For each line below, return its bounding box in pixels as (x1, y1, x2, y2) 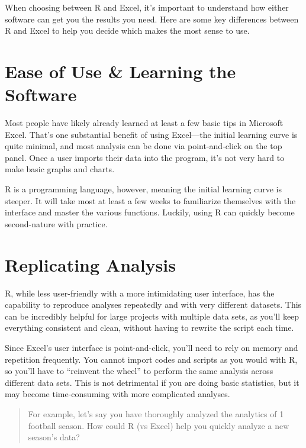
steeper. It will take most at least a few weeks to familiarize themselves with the (5, 194, 296, 207)
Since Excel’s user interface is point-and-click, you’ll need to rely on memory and (5, 341, 298, 353)
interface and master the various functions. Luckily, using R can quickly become (5, 206, 295, 218)
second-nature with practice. (5, 217, 108, 230)
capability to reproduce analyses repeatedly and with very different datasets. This (5, 298, 302, 311)
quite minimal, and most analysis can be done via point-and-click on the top (5, 140, 282, 152)
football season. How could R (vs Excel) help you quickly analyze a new (28, 419, 289, 431)
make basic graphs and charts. (5, 163, 115, 175)
